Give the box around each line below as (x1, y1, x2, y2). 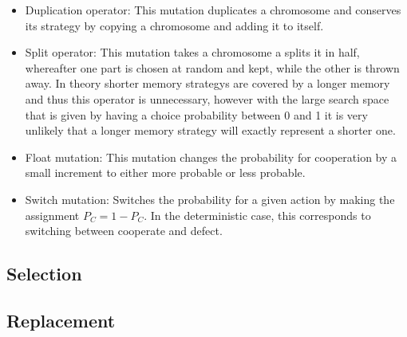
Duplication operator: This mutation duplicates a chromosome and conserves (25, 2, 401, 18)
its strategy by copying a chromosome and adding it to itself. (25, 17, 324, 33)
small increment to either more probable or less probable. (25, 164, 306, 181)
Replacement (6, 308, 116, 332)
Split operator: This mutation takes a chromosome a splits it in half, (25, 44, 360, 61)
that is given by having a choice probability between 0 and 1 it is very (25, 106, 368, 123)
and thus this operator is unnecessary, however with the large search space (25, 90, 389, 107)
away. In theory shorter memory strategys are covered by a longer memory (25, 75, 390, 92)
